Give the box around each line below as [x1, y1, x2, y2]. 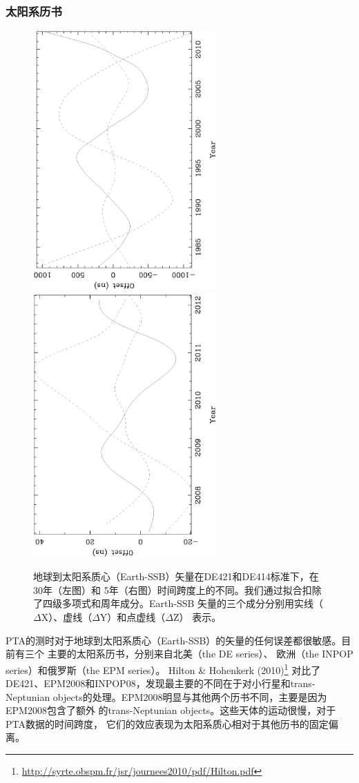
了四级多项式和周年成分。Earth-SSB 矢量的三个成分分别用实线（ [33, 596, 324, 611]
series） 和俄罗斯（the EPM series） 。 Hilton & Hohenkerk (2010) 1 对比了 [6, 660, 321, 677]
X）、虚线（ [41, 610, 93, 624]
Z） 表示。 [173, 610, 222, 624]
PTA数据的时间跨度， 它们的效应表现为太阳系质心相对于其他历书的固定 [6, 716, 329, 731]
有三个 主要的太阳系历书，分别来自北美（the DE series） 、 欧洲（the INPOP [14, 646, 353, 661]
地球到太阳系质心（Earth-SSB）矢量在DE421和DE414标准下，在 [33, 569, 319, 584]
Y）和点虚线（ [99, 610, 166, 624]
